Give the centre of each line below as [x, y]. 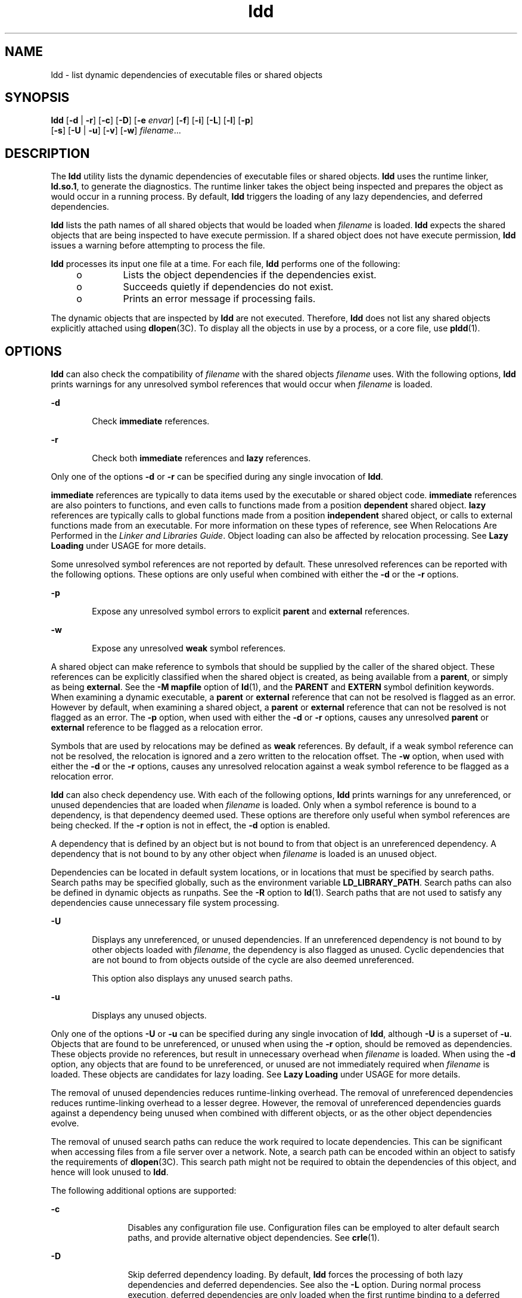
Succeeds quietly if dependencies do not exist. [228, 287]
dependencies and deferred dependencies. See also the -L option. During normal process [304, 1285]
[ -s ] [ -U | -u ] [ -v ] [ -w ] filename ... [116, 131]
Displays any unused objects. [149, 1016]
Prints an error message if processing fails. [219, 299]
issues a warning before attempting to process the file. [158, 246]
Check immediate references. [151, 421]
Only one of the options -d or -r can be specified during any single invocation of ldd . [217, 477]
